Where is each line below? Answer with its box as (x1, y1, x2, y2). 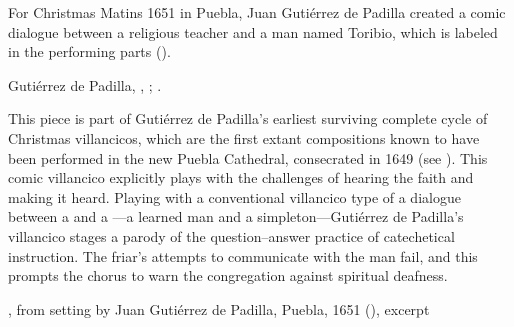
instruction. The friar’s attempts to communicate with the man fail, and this (8, 245, 478, 266)
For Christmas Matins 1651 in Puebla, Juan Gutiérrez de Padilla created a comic (8, 2, 506, 22)
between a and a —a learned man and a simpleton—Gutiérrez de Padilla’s (8, 206, 464, 227)
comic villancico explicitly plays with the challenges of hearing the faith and (8, 167, 474, 188)
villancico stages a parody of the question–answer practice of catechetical (8, 225, 455, 246)
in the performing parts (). (8, 41, 171, 62)
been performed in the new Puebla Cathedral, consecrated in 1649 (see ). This (8, 147, 488, 168)
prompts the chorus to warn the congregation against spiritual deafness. (8, 265, 448, 286)
